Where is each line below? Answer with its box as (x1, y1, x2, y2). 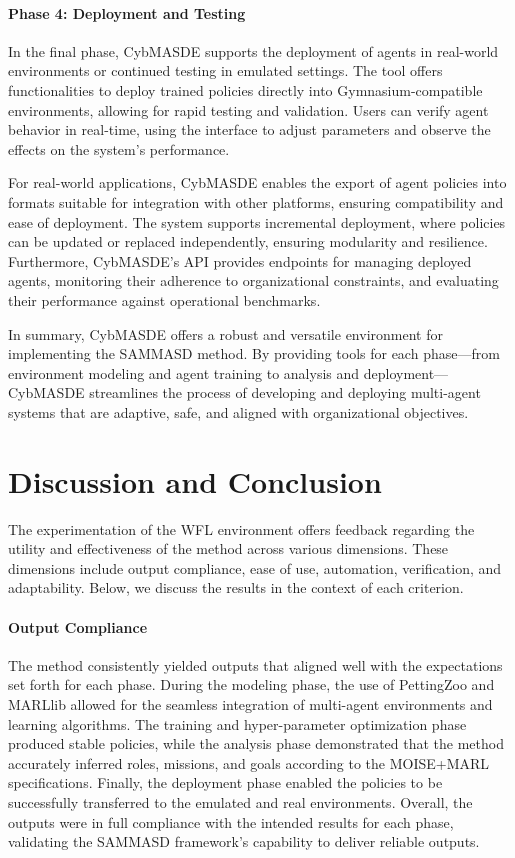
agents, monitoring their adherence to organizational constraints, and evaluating (8, 270, 499, 291)
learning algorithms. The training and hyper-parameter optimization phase (8, 713, 467, 734)
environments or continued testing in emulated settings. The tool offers (8, 60, 443, 81)
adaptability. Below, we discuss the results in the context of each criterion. (8, 577, 464, 598)
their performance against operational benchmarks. (8, 289, 321, 310)
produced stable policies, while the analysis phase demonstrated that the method (8, 733, 504, 754)
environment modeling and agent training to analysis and (8, 362, 360, 383)
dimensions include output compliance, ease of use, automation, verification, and (8, 557, 502, 578)
